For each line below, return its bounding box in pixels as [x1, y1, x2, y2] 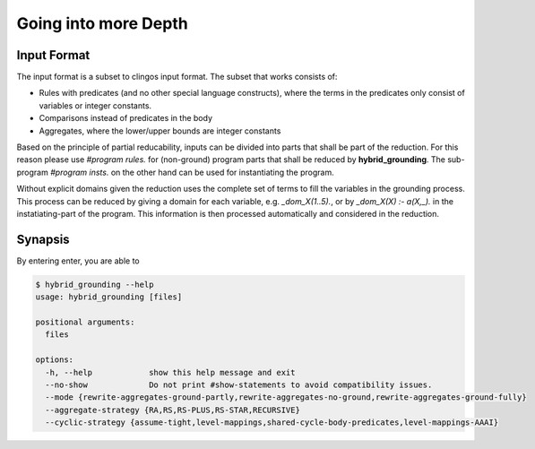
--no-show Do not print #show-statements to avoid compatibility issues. [45, 379, 433, 390]
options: [35, 355, 74, 365]
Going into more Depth [16, 13, 188, 33]
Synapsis [16, 231, 71, 246]
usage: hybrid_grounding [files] [35, 292, 183, 302]
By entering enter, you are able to [16, 255, 140, 266]
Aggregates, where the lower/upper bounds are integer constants [39, 125, 281, 136]
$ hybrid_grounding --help [35, 279, 154, 289]
